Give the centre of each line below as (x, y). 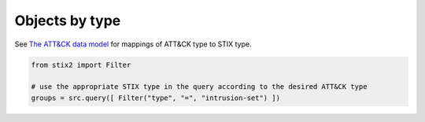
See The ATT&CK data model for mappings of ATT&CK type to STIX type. (133, 44)
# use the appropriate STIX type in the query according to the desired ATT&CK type (199, 87)
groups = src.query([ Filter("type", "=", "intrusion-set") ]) (156, 98)
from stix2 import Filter (81, 65)
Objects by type (68, 20)
